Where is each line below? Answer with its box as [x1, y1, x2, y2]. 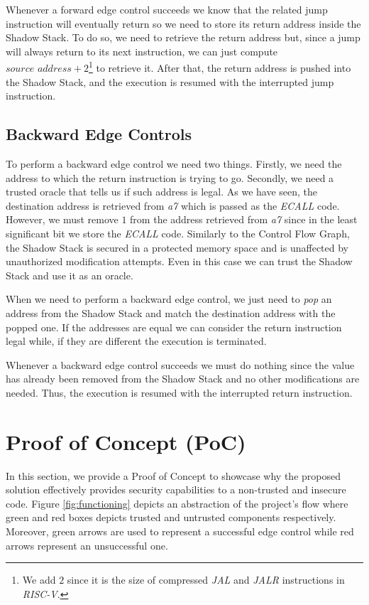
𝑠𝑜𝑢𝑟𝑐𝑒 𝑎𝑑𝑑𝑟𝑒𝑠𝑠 [6, 64, 72, 75]
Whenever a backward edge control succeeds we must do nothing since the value [6, 357, 355, 372]
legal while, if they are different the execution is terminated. [6, 333, 267, 348]
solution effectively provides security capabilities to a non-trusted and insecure [6, 482, 346, 497]
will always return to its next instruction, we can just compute [6, 43, 278, 58]
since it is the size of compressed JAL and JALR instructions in [67, 572, 345, 587]
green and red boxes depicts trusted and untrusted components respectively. [6, 510, 336, 525]
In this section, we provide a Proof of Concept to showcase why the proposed [6, 468, 341, 483]
